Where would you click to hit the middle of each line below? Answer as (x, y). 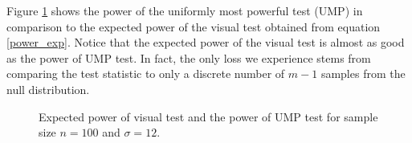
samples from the (363, 74)
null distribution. (48, 89)
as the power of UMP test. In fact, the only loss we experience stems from (189, 57)
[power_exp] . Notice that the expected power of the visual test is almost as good (206, 42)
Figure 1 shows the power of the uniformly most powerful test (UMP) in (185, 10)
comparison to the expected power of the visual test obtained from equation (194, 26)
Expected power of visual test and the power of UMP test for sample (208, 116)
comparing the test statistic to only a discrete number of (146, 74)
